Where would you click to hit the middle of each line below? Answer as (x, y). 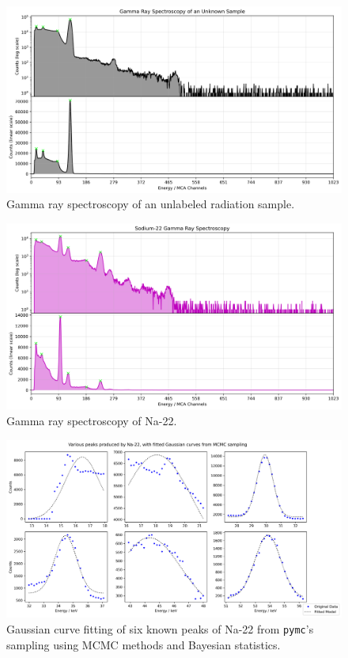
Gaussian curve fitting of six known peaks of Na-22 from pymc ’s (160, 628)
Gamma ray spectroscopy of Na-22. (92, 420)
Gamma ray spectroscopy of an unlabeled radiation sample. (151, 204)
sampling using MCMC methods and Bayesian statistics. (144, 644)
